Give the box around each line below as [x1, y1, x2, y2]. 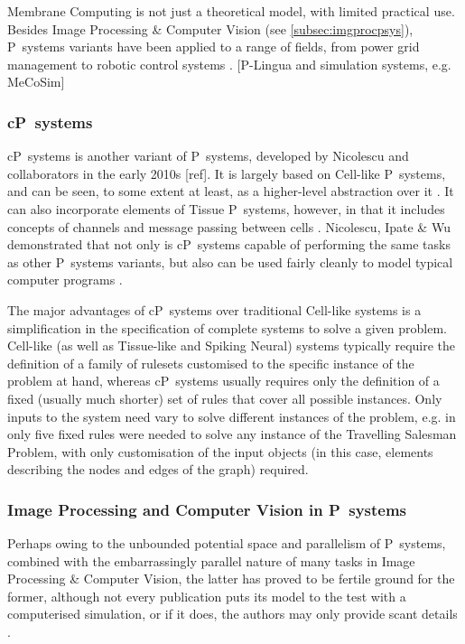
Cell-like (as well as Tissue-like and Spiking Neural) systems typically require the [7, 336, 456, 355]
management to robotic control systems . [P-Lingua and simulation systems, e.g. [7, 54, 451, 73]
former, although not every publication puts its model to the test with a [7, 586, 406, 605]
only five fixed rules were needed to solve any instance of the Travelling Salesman [7, 425, 457, 443]
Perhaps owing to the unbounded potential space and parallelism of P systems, [7, 534, 446, 553]
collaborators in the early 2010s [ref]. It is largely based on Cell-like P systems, [7, 163, 446, 182]
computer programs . [7, 270, 123, 289]
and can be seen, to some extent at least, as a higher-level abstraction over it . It [7, 182, 454, 201]
